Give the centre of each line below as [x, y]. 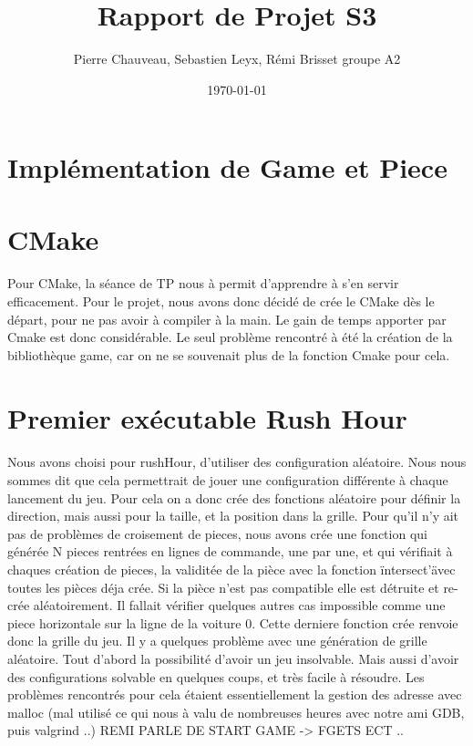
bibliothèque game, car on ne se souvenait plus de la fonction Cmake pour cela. [229, 354]
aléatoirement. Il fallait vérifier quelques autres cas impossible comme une [239, 605]
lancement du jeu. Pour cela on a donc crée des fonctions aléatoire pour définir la [234, 497]
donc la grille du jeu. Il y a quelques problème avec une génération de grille [217, 641]
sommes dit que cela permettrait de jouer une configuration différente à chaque [228, 480]
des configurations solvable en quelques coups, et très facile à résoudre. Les [216, 676]
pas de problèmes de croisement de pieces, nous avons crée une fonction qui [217, 533]
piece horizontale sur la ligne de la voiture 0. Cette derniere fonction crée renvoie [233, 622]
